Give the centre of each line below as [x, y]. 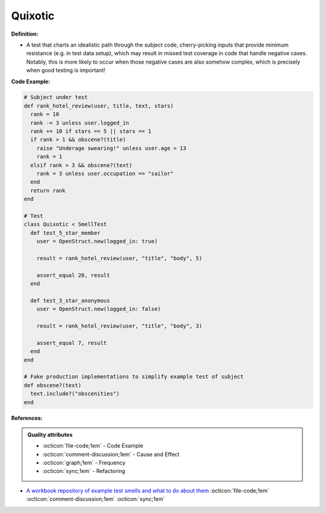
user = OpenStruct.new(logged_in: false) [99, 309]
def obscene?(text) [53, 385]
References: [27, 418]
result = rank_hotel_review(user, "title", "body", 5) [119, 258]
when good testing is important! [66, 70]
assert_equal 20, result [73, 275]
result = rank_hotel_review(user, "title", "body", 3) [119, 326]
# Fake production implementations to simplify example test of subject [134, 377]
